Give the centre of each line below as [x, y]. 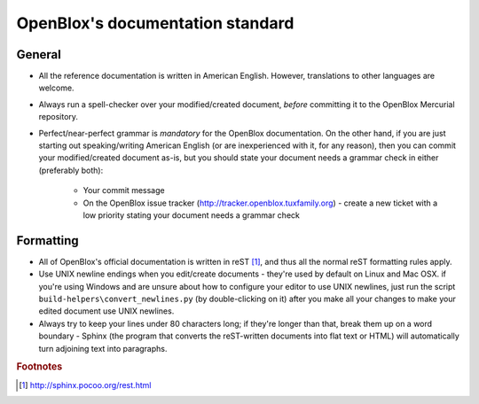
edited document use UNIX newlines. [106, 311]
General [39, 54]
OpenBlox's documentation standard [155, 23]
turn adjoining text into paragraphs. [103, 348]
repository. [59, 117]
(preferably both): [71, 170]
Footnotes [39, 367]
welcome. [56, 88]
